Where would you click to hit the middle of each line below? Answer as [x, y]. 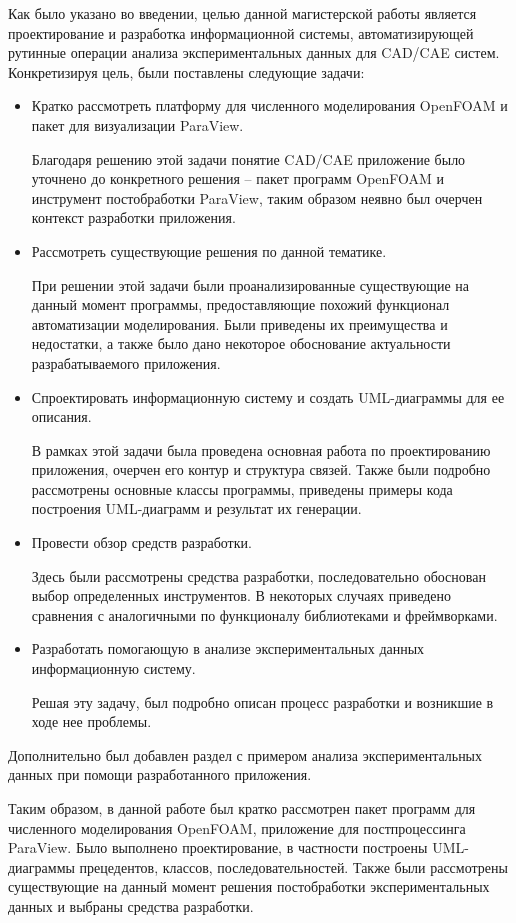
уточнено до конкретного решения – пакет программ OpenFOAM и [238, 178]
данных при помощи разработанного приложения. [160, 774]
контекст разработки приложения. [133, 217]
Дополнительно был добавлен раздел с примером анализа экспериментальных [245, 754]
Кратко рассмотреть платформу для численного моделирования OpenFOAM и [269, 105]
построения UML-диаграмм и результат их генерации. [196, 508]
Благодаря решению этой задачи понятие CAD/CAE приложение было [248, 158]
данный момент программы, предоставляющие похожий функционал [240, 304]
